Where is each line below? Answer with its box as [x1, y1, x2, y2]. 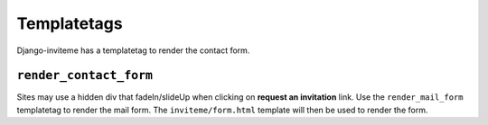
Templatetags [16, 13, 123, 33]
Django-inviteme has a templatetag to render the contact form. [16, 45, 250, 56]
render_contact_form [16, 68, 154, 83]
